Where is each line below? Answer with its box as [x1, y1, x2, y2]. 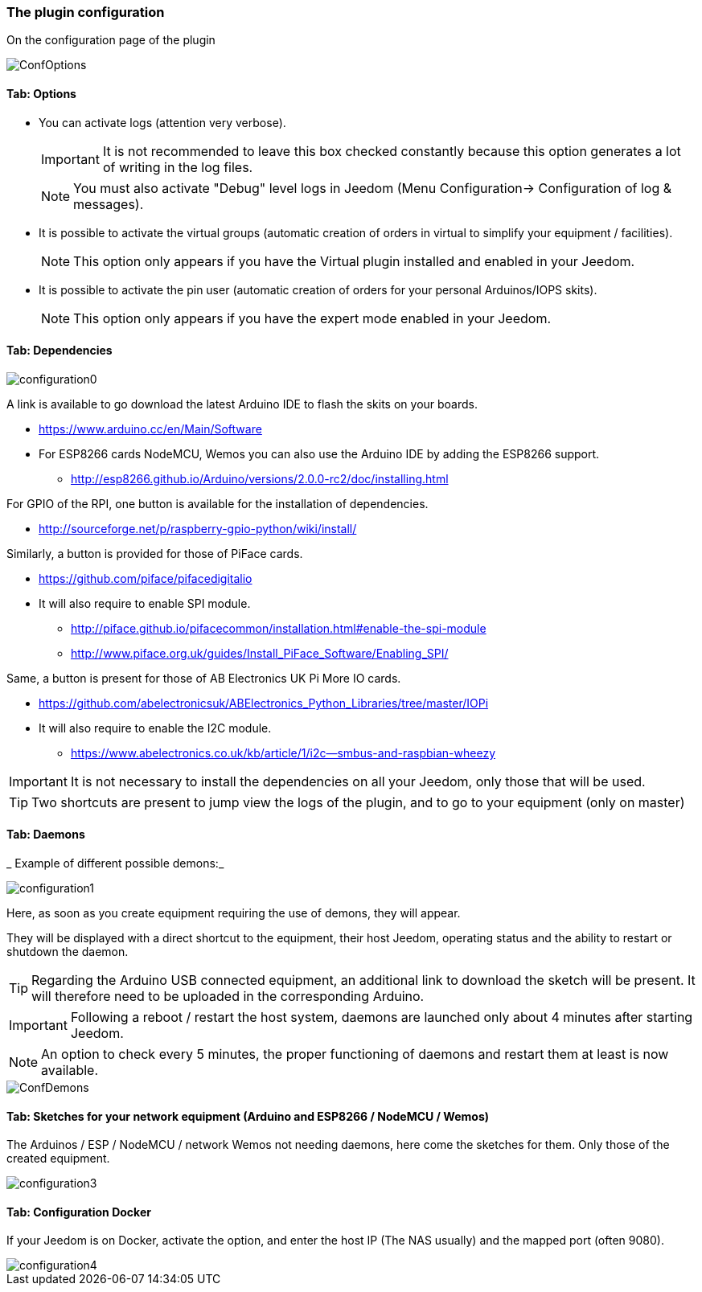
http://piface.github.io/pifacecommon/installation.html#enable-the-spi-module [71, 621, 486, 635]
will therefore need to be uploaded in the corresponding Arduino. [31, 988, 425, 1005]
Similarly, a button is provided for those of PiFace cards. [6, 546, 303, 560]
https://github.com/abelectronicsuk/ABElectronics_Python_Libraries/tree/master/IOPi [39, 695, 489, 710]
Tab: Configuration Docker [6, 1204, 151, 1219]
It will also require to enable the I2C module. [39, 720, 272, 735]
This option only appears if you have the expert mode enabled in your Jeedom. [73, 310, 552, 326]
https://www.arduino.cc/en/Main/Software [39, 421, 262, 436]
